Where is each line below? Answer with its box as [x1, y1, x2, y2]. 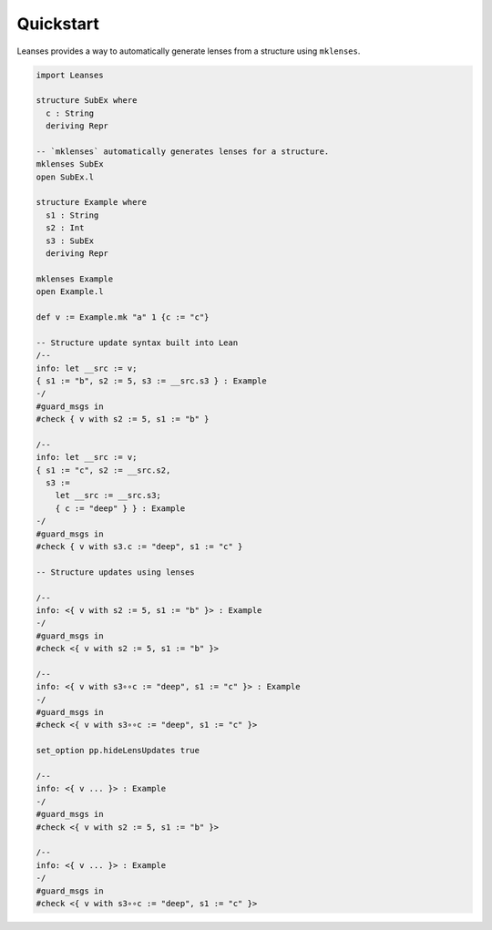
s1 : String [46, 210, 99, 220]
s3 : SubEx [46, 235, 95, 246]
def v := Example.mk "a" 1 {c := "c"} [36, 312, 210, 322]
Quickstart [16, 14, 100, 34]
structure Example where [36, 197, 148, 208]
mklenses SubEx [36, 159, 104, 169]
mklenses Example [36, 273, 114, 284]
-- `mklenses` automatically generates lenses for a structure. [36, 146, 330, 157]
